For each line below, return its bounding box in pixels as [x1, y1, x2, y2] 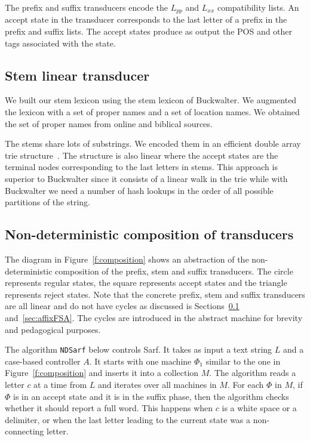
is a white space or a [222, 402, 297, 414]
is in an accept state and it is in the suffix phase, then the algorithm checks [13, 390, 289, 402]
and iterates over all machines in [98, 378, 217, 390]
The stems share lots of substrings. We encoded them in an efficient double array [5, 137, 301, 150]
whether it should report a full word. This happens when [5, 402, 213, 414]
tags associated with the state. [5, 36, 116, 49]
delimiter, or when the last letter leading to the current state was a [5, 413, 251, 425]
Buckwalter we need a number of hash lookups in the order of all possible [5, 184, 274, 196]
